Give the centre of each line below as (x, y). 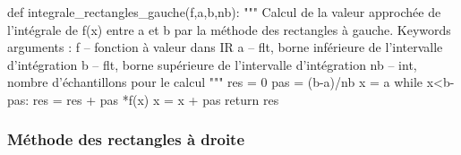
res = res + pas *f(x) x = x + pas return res (156, 99)
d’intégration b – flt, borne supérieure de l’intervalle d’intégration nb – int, (212, 64)
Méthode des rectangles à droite (126, 139)
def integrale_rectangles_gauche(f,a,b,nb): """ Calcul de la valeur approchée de (224, 12)
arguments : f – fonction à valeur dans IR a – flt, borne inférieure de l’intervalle (225, 47)
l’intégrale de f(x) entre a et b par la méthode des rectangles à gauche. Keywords (229, 29)
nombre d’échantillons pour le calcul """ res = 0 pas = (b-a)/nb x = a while (215, 82)
